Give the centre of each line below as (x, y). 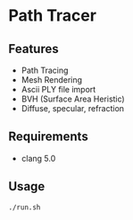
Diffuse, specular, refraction (73, 108)
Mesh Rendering (51, 80)
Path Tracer (53, 16)
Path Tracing (45, 70)
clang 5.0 (38, 158)
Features (33, 49)
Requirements (48, 137)
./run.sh (25, 207)
